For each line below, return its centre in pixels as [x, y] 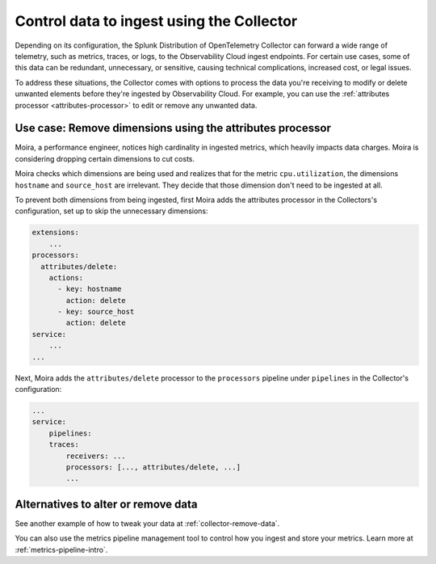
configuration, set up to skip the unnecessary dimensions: [112, 211]
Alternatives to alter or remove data [106, 504]
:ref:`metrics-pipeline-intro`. [61, 549]
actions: [66, 278]
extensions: [56, 233]
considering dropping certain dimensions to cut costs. [105, 158]
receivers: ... [96, 456]
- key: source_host [96, 312]
